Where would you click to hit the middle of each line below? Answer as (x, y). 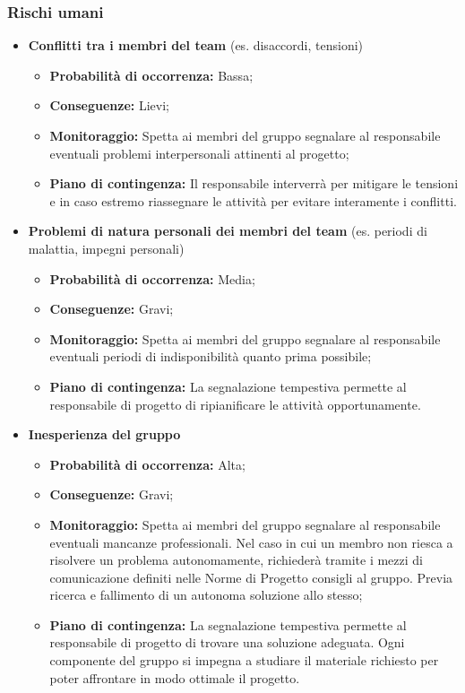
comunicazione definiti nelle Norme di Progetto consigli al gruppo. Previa (251, 577)
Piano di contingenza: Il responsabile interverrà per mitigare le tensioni (254, 183)
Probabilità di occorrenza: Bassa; (151, 75)
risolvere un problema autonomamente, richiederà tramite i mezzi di (236, 560)
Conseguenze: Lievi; (109, 105)
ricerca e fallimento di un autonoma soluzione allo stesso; (206, 595)
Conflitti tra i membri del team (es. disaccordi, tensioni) (196, 45)
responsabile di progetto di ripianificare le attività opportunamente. (235, 404)
